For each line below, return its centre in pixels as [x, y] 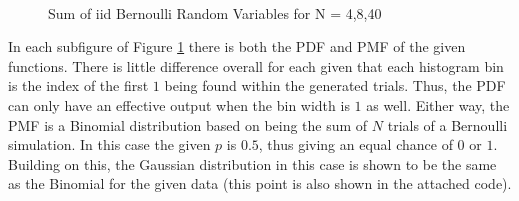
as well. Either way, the [438, 104]
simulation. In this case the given [109, 144]
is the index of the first [78, 85]
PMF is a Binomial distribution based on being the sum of [188, 124]
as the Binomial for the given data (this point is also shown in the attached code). [260, 183]
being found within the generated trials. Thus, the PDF [335, 85]
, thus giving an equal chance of [355, 144]
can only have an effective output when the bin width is [179, 104]
